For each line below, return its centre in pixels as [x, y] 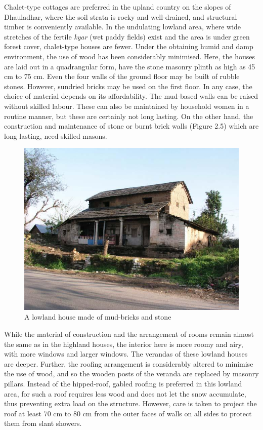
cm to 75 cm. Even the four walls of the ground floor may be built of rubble [122, 76]
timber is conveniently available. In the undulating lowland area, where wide [123, 27]
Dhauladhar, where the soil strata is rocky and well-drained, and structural [121, 16]
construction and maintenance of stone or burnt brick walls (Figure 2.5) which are [131, 126]
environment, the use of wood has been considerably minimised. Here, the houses [130, 56]
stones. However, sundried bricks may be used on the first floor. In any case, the [128, 86]
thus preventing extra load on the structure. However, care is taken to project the [130, 403]
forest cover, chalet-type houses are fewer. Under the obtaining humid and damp [129, 46]
